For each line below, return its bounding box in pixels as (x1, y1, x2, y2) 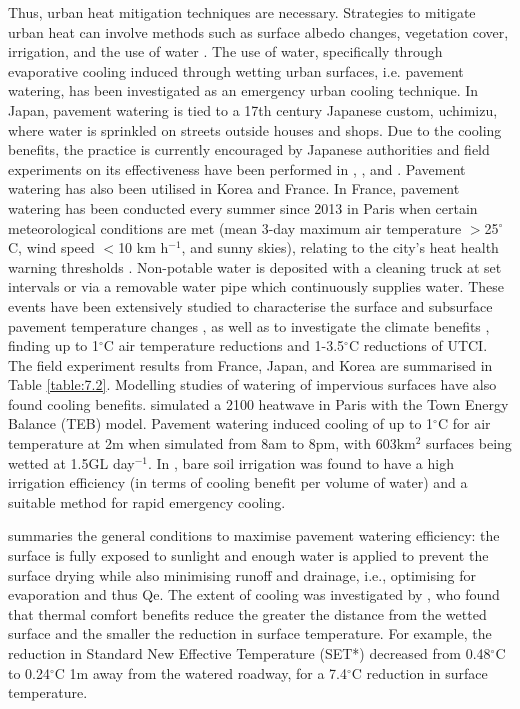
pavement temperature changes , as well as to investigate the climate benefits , (8, 315, 490, 336)
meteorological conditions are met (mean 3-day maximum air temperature (8, 217, 462, 238)
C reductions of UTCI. (348, 335, 488, 356)
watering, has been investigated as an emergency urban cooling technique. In (8, 80, 479, 101)
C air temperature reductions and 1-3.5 (103, 335, 345, 356)
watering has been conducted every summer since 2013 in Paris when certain (8, 197, 478, 218)
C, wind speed (8, 237, 95, 258)
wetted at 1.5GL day (8, 452, 135, 473)
